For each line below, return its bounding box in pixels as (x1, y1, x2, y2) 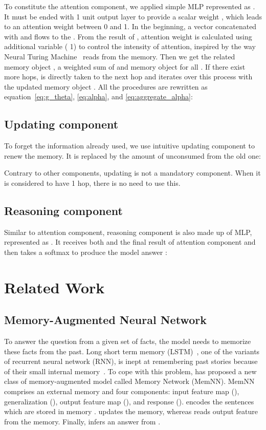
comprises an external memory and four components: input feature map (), (4, 386, 239, 397)
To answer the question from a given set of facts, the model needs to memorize (4, 336, 251, 347)
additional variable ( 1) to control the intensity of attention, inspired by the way (4, 41, 256, 52)
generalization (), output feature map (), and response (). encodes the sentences (4, 396, 254, 406)
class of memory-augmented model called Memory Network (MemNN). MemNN (4, 376, 255, 386)
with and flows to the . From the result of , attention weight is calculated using (4, 31, 252, 41)
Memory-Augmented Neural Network (4, 312, 207, 328)
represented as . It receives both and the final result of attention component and (4, 236, 256, 247)
